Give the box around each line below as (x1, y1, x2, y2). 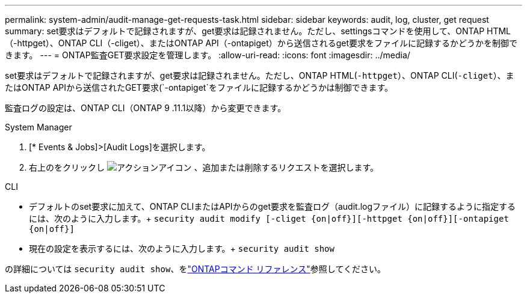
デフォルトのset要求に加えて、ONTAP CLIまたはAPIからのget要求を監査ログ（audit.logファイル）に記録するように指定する (29, 201, 516, 211)
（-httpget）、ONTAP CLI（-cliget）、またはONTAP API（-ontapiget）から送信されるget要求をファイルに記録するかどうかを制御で (5, 38, 518, 48)
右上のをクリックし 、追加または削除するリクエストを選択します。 (29, 162, 379, 172)
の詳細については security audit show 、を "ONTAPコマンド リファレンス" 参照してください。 (5, 264, 386, 274)
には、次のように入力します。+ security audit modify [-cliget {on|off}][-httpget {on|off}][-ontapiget (29, 213, 509, 223)
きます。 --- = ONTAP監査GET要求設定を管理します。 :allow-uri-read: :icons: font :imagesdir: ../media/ (5, 50, 410, 60)
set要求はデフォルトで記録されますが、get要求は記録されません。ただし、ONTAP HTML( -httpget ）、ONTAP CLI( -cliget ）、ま (5, 70, 514, 81)
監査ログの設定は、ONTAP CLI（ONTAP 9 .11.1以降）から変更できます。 (5, 103, 286, 113)
